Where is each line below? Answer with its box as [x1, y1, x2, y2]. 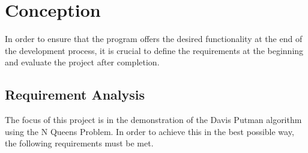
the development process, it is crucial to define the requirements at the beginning [5, 44, 304, 56]
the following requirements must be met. [5, 137, 154, 149]
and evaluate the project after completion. [5, 56, 160, 68]
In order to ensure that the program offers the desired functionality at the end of [5, 32, 303, 45]
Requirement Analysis [5, 85, 145, 104]
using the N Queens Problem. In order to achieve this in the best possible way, [5, 125, 294, 137]
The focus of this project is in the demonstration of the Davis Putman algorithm [5, 113, 302, 126]
